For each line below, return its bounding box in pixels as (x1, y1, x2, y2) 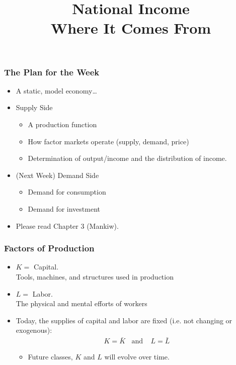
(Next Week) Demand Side (16, 169, 99, 180)
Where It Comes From (50, 18, 211, 38)
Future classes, (28, 351, 73, 362)
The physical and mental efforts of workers (16, 298, 147, 309)
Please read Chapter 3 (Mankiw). (16, 220, 119, 231)
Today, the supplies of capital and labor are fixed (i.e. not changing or (16, 315, 232, 325)
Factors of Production (4, 242, 95, 254)
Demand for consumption (28, 187, 106, 197)
